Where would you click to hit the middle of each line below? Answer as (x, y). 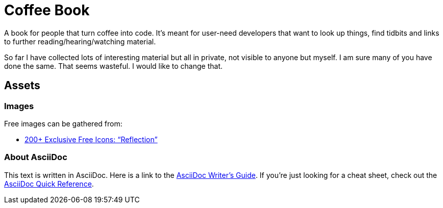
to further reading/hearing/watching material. (80, 41)
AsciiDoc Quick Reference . (49, 184)
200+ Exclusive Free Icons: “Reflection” (91, 139)
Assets (22, 86)
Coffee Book (47, 10)
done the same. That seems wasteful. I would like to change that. (114, 66)
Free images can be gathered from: (63, 123)
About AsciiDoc (36, 157)
